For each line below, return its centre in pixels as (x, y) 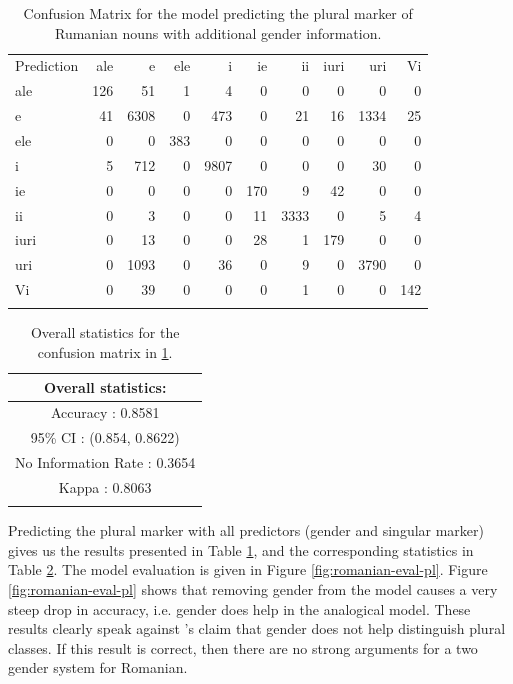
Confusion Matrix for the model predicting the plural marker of (218, 13)
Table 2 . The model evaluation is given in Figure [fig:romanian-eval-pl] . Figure (248, 569)
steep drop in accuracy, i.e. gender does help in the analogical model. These (239, 608)
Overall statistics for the (105, 332)
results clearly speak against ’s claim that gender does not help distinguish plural (257, 628)
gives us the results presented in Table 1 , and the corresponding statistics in (241, 549)
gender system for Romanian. (98, 667)
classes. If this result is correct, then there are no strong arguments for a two (243, 647)
